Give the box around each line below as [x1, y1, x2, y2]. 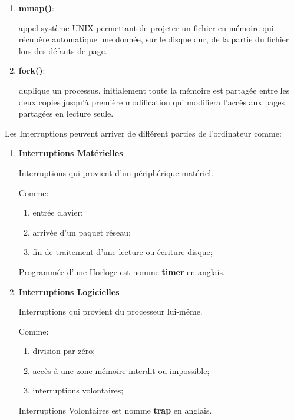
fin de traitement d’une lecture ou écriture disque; [32, 246, 213, 258]
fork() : [18, 64, 45, 77]
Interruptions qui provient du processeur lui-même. [18, 305, 203, 318]
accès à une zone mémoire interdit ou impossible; [32, 364, 210, 376]
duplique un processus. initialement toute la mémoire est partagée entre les [18, 84, 290, 96]
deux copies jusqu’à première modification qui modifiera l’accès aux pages [18, 95, 285, 108]
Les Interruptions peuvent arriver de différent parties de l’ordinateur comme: [5, 127, 282, 139]
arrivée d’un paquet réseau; [32, 226, 131, 238]
